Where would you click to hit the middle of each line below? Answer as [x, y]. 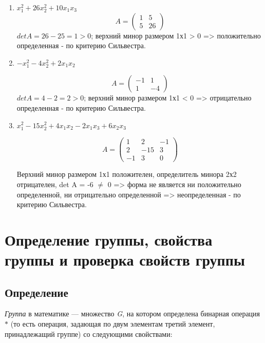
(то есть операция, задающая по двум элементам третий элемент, [113, 324]
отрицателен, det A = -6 [55, 184]
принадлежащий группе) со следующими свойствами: [89, 334]
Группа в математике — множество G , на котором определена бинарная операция [132, 314]
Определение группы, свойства [109, 239]
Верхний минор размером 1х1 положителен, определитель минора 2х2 [127, 174]
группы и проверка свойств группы [125, 260]
